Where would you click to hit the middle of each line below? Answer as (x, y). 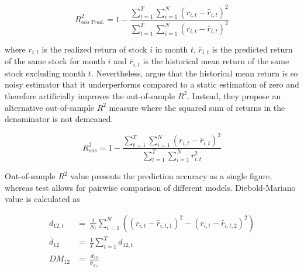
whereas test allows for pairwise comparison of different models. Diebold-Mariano (150, 187)
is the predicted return (252, 49)
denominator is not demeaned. (59, 119)
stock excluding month (45, 73)
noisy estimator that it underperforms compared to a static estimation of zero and (152, 84)
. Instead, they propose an (234, 95)
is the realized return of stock (94, 49)
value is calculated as (42, 199)
